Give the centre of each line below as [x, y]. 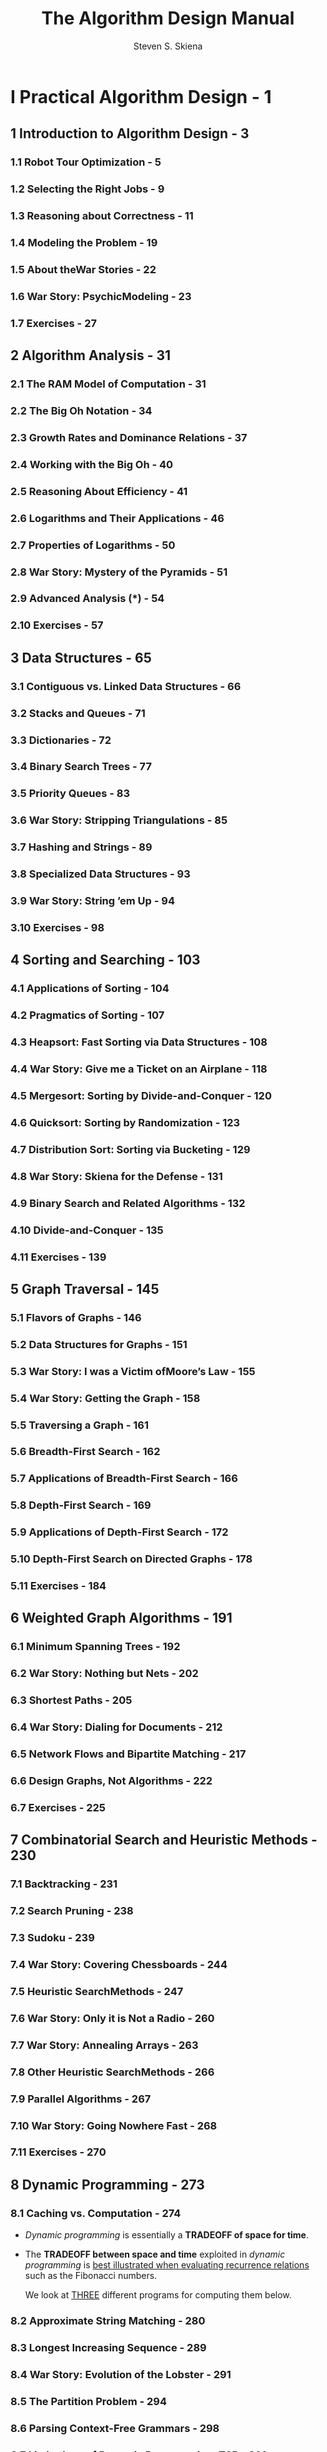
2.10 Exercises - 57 [57, 625]
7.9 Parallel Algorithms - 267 [81, 2099]
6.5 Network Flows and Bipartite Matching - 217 [128, 1754]
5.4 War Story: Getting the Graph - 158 [105, 1398]
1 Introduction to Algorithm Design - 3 [130, 133]
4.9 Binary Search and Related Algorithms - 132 [128, 1203]
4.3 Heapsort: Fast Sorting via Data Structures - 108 [139, 1042]
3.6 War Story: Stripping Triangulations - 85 [119, 820]
